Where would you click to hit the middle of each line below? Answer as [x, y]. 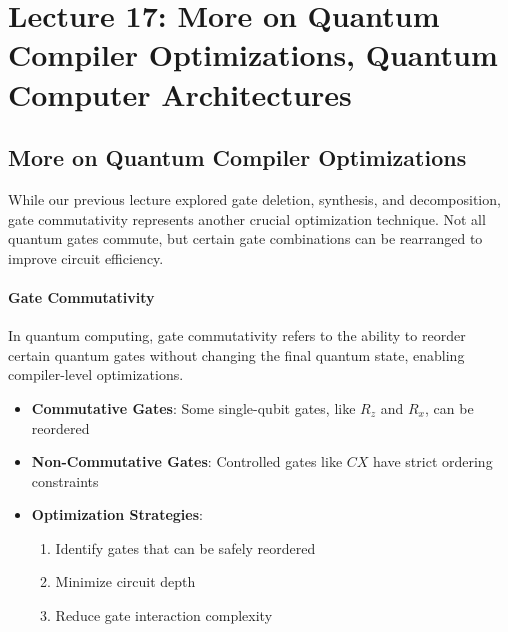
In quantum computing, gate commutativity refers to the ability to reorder [237, 335]
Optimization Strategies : [117, 514]
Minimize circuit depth [125, 581]
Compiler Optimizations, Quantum [253, 54]
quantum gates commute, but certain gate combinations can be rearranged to [245, 238]
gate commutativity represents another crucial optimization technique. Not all [247, 218]
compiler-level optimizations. [96, 374]
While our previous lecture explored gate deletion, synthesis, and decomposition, [254, 198]
